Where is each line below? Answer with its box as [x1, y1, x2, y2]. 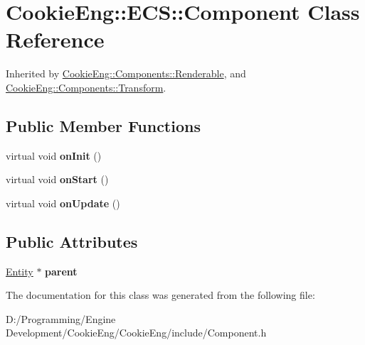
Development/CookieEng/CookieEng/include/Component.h [6, 325, 267, 340]
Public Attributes [6, 230, 138, 252]
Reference [6, 25, 105, 54]
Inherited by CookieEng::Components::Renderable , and [6, 66, 246, 81]
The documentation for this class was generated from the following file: [6, 287, 315, 302]
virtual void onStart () [6, 172, 109, 187]
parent [45, 263, 78, 278]
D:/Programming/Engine [6, 311, 116, 326]
